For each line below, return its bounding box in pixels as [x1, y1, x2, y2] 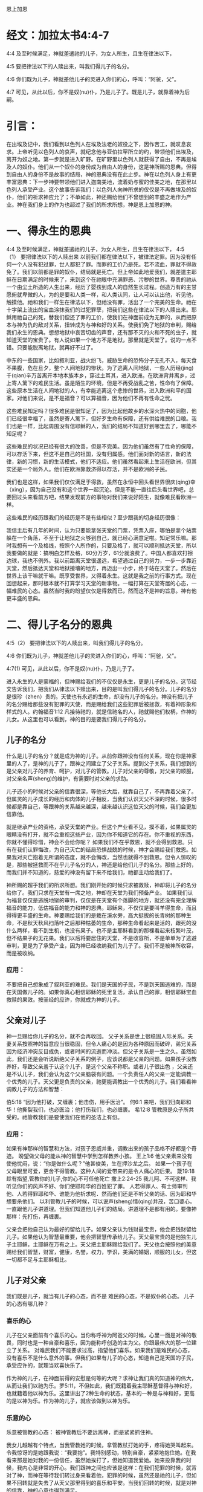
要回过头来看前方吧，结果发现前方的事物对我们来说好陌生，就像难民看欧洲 [6, 493, 192, 501]
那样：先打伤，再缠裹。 [6, 1213, 65, 1220]
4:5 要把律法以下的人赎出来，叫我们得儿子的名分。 [6, 62, 133, 70]
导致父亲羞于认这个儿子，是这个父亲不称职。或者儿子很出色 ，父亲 [22, 1063, 188, 1070]
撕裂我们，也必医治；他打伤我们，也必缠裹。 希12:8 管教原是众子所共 [22, 1106, 195, 1113]
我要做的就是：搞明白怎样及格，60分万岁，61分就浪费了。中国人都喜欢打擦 [6, 549, 193, 556]
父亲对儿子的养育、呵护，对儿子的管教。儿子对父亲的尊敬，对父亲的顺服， [11, 767, 197, 774]
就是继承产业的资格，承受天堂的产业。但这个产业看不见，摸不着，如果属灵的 [6, 823, 197, 830]
